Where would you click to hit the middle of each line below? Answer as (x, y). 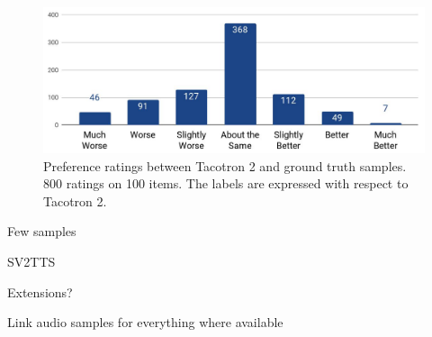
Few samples (42, 231)
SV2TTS (31, 262)
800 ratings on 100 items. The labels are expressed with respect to (226, 183)
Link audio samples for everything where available (145, 322)
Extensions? (40, 291)
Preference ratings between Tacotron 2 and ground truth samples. (225, 165)
